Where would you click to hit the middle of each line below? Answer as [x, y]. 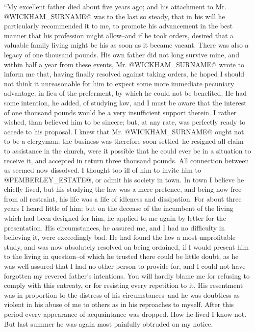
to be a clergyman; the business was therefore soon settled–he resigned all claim [124, 141]
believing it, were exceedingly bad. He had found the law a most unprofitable [120, 237]
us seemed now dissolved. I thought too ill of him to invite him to [103, 170]
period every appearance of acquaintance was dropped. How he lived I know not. [125, 314]
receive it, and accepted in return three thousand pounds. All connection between [127, 160]
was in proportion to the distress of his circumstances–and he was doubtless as [122, 294]
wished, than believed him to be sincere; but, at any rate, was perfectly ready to [125, 122]
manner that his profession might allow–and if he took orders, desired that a [119, 35]
